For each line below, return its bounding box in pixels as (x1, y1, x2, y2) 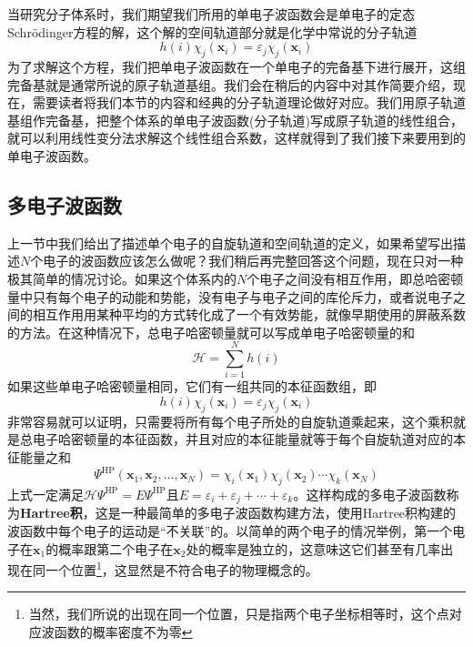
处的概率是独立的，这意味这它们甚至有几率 (186, 539, 441, 558)
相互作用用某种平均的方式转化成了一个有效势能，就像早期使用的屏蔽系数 (32, 305, 466, 324)
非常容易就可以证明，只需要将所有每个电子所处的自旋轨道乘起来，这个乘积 (7, 411, 453, 430)
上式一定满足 (7, 484, 84, 503)
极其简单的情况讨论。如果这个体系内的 (7, 268, 236, 288)
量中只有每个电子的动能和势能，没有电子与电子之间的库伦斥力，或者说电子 (7, 287, 453, 306)
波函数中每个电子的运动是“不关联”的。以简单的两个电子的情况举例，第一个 (7, 521, 453, 540)
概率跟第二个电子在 (58, 539, 174, 558)
